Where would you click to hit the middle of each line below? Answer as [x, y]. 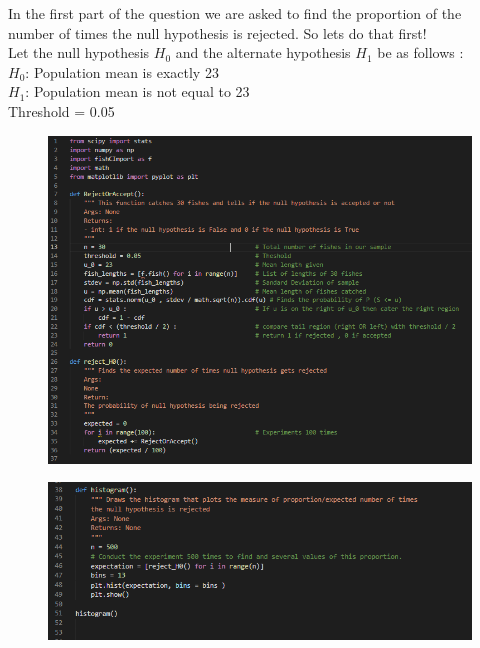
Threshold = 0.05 [61, 110]
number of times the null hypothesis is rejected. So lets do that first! [217, 32]
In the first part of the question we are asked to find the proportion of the [235, 13]
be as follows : [420, 52]
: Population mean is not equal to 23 [137, 91]
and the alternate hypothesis [263, 52]
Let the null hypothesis [79, 52]
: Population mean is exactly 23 [122, 71]
